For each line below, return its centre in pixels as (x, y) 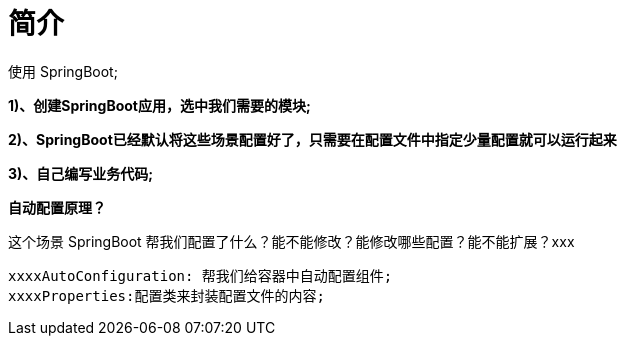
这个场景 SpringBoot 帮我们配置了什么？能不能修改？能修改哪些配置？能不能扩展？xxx (291, 241)
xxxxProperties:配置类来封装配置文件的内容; (166, 295)
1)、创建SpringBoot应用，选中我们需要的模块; (159, 105)
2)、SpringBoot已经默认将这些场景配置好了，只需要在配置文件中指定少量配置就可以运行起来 (312, 139)
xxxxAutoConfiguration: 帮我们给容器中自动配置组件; (200, 275)
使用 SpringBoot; (63, 71)
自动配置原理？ (57, 207)
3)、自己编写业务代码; (81, 173)
